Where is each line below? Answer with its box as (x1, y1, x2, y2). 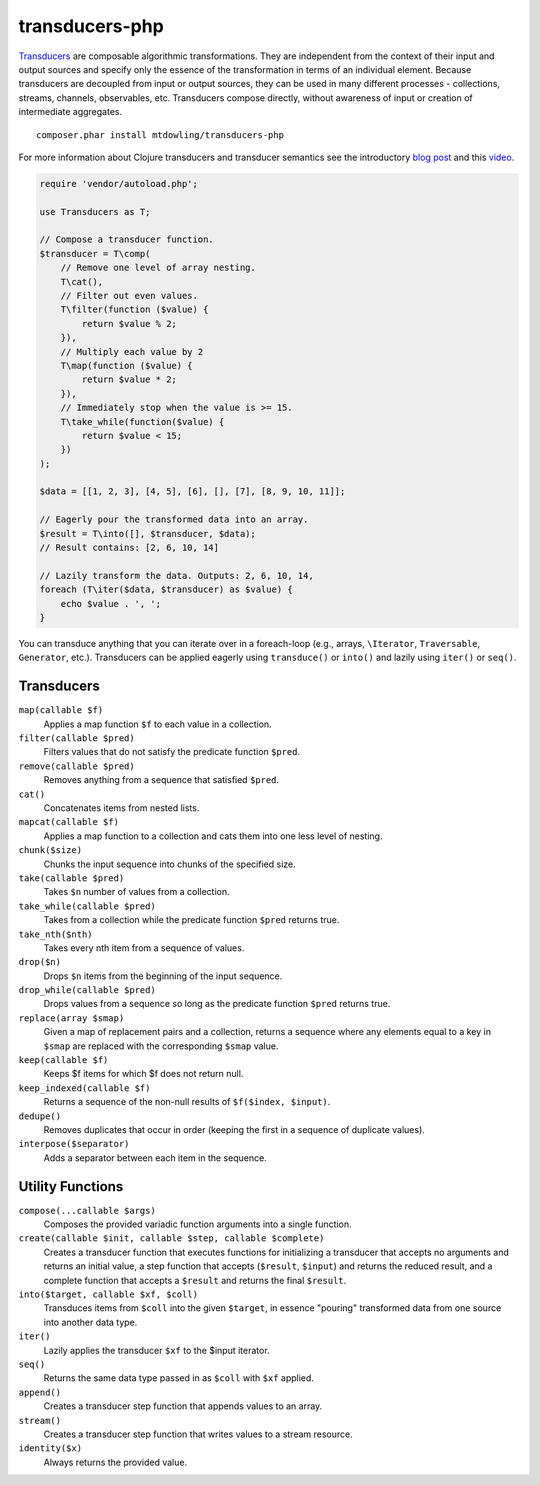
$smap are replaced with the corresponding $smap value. (43, 1040, 279, 1052)
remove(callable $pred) (18, 760, 135, 772)
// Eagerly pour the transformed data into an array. (39, 514, 309, 525)
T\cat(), (60, 276, 104, 287)
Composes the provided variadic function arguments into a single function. (43, 1218, 352, 1230)
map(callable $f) (18, 705, 104, 716)
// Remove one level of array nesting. (60, 262, 257, 274)
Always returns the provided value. (43, 1456, 188, 1468)
